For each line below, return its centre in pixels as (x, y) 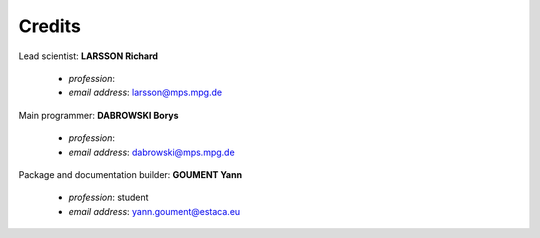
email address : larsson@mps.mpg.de (145, 92)
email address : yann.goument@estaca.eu (154, 211)
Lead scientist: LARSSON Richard (88, 56)
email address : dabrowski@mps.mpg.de (151, 152)
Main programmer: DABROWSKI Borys (98, 115)
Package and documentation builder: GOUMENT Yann (130, 174)
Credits (50, 26)
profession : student (108, 197)
